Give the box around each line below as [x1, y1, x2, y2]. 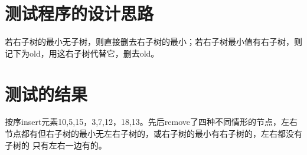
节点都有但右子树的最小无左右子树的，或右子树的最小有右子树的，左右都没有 [5, 127, 302, 140]
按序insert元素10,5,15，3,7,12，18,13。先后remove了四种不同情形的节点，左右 [5, 116, 298, 128]
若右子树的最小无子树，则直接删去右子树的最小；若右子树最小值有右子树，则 [5, 35, 302, 48]
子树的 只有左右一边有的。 [5, 138, 107, 151]
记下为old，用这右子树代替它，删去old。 [5, 47, 159, 59]
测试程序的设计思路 [5, 1, 154, 25]
